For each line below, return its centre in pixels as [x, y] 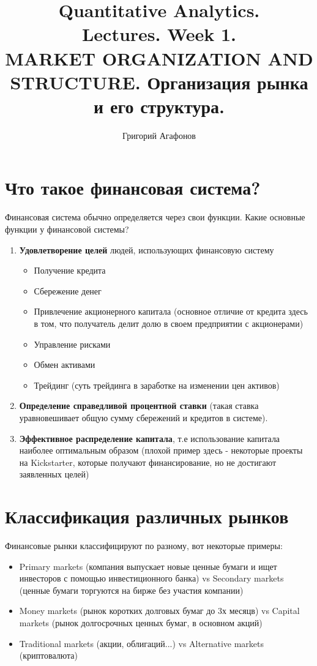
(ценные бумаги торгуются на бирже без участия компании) [131, 590]
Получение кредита [70, 270]
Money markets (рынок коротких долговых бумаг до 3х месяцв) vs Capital [159, 611]
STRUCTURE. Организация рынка [159, 82]
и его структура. [159, 106]
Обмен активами [65, 365]
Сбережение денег [68, 290]
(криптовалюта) [48, 655]
